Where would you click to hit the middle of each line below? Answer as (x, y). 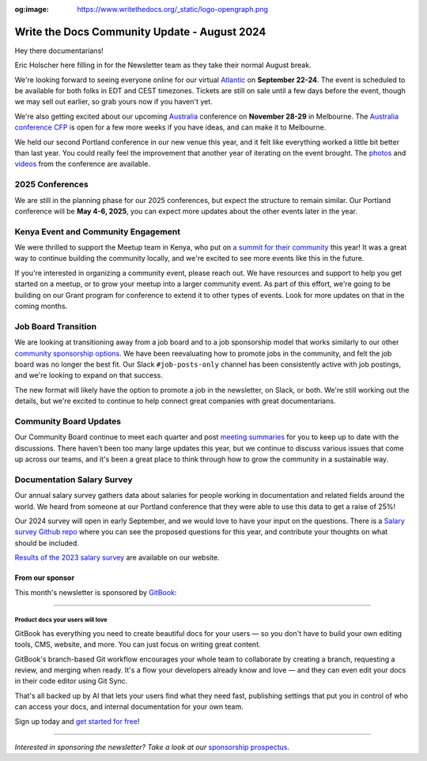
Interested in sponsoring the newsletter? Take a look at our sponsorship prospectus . (152, 748)
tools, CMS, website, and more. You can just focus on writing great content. (138, 645)
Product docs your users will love (61, 620)
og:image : (32, 9)
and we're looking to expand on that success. (89, 375)
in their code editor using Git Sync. (71, 681)
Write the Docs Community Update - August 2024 (140, 32)
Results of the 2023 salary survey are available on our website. (117, 558)
